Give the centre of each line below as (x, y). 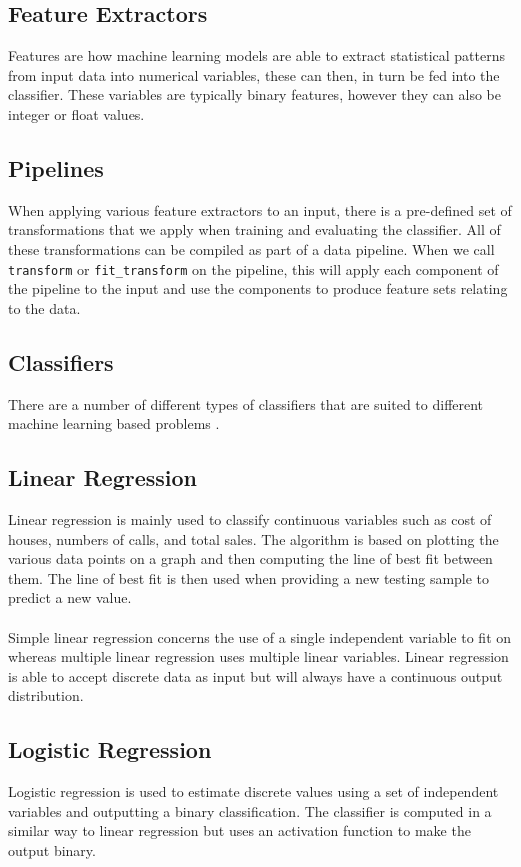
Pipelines (56, 167)
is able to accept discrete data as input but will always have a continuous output (255, 675)
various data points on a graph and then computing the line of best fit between (250, 558)
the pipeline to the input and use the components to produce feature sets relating (258, 288)
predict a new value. (70, 597)
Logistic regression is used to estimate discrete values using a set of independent (253, 791)
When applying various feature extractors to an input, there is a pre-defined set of (260, 209)
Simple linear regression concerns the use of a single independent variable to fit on (260, 636)
